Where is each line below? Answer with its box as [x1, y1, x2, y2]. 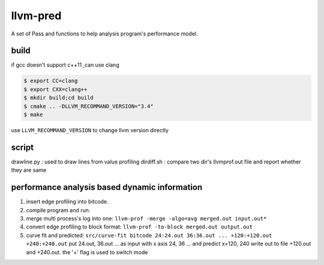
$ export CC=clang [23, 78, 78, 84]
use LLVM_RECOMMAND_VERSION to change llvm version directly [11, 126, 169, 133]
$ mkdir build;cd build [23, 94, 94, 102]
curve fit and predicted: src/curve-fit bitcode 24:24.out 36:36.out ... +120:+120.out [26, 231, 272, 239]
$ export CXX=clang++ [23, 86, 88, 93]
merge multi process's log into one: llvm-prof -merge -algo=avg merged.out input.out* [26, 215, 267, 222]
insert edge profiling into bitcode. [26, 198, 109, 206]
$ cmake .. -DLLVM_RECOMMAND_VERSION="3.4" [23, 103, 154, 109]
